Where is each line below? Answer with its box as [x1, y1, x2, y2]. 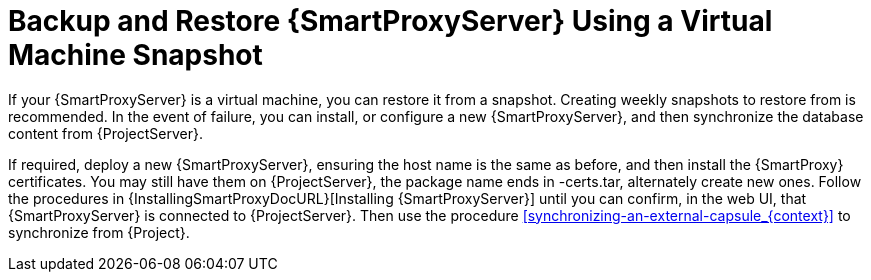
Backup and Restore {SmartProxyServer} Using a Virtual [8, 4, 773, 38]
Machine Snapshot [8, 38, 263, 72]
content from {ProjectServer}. [8, 124, 204, 142]
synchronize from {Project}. [8, 223, 190, 241]
